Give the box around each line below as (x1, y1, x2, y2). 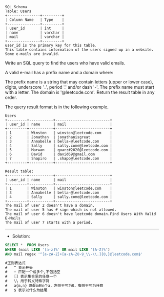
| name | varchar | (5, 30, 64, 35)
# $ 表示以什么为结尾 (5, 288, 48, 293)
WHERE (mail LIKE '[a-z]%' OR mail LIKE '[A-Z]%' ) (5, 247, 110, 252)
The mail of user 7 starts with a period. (5, 220, 93, 225)
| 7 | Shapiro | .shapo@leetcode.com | (5, 156, 112, 161)
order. (5, 95, 17, 100)
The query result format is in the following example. (5, 104, 109, 110)
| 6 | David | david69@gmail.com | (5, 152, 112, 157)
